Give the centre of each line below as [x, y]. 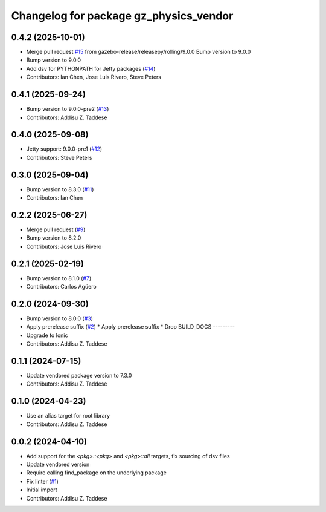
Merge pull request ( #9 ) [56, 229]
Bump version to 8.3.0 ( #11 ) [60, 189]
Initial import [42, 490]
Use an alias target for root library [68, 416]
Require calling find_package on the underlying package [97, 473]
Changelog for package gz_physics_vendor [122, 16]
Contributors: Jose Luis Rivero [64, 246]
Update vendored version [58, 464]
